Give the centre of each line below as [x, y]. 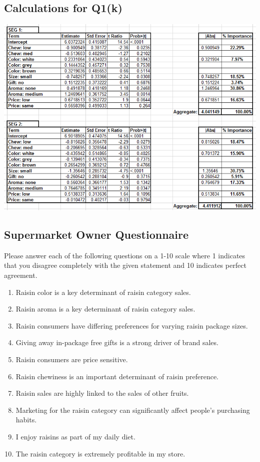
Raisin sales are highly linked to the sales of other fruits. [102, 393]
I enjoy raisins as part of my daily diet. [75, 436]
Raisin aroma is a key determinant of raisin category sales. [105, 309]
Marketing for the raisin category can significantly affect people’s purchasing [133, 410]
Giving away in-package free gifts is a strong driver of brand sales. [117, 342]
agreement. [21, 275]
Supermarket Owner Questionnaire [96, 235]
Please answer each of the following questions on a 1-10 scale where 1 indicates [125, 255]
